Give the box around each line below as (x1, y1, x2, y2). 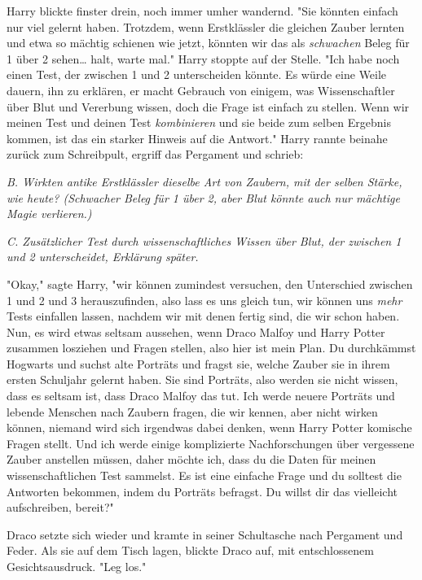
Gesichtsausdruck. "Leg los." (7, 558, 147, 574)
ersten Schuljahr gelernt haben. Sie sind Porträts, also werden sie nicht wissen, (7, 371, 398, 388)
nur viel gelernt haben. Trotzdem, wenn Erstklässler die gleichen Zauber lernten (7, 18, 405, 35)
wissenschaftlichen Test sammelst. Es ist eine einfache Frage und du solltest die (7, 467, 402, 484)
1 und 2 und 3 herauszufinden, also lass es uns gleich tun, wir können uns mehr (7, 291, 402, 308)
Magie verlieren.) (7, 205, 92, 222)
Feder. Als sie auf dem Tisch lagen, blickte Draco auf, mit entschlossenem (7, 542, 374, 559)
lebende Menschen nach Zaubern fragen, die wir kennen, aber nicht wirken (7, 403, 378, 420)
